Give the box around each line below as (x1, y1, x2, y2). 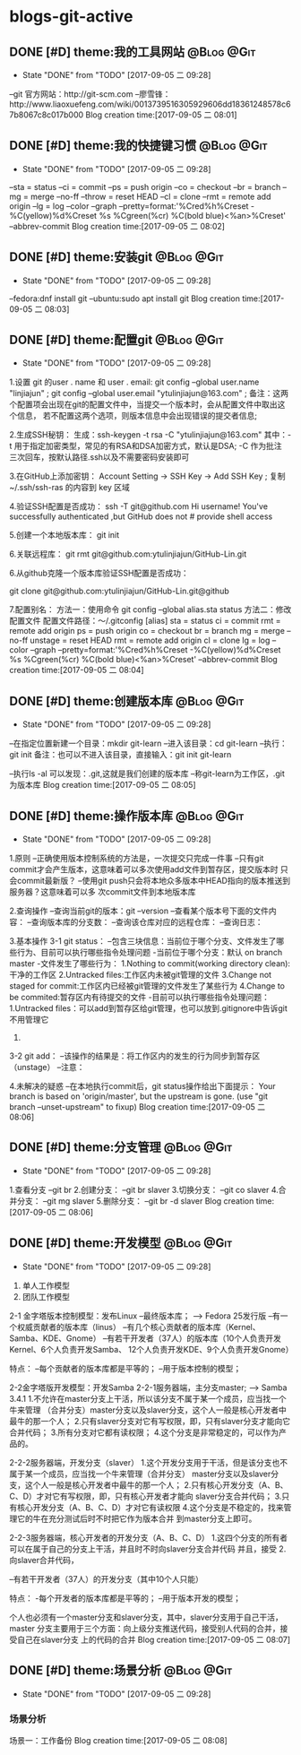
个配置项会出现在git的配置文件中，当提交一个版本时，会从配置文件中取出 (9, 399, 278, 410)
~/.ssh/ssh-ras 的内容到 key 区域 (9, 482, 130, 493)
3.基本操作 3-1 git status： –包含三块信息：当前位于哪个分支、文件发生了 (9, 936, 277, 947)
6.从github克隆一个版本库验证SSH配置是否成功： (9, 567, 190, 579)
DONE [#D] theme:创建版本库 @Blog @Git (9, 693, 245, 709)
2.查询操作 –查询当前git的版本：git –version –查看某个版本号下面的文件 (9, 905, 269, 916)
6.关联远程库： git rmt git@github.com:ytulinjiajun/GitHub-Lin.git (9, 549, 247, 559)
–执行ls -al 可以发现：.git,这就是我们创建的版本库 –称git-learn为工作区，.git (9, 768, 285, 779)
